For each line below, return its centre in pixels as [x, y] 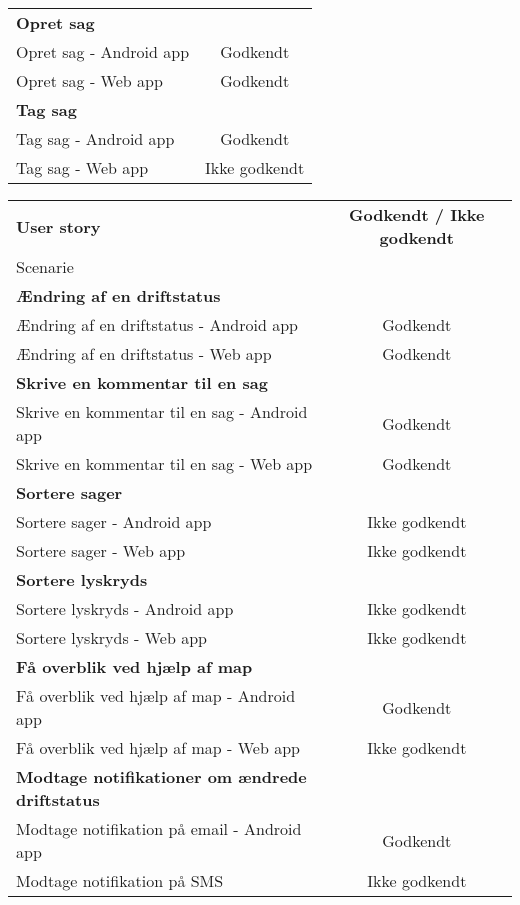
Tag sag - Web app [82, 167]
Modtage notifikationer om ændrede [161, 776]
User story [58, 226]
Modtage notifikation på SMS [120, 880]
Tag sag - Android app [95, 138]
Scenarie [45, 266]
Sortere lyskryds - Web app [111, 637]
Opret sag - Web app [89, 80]
